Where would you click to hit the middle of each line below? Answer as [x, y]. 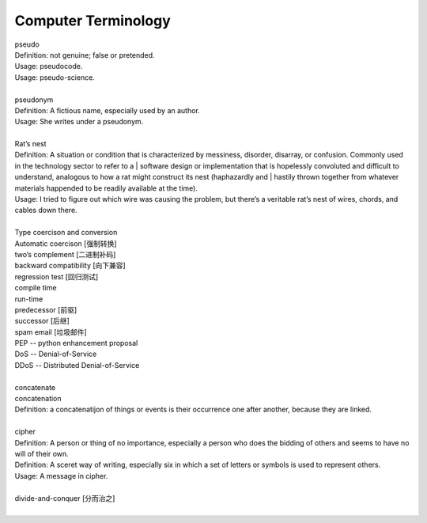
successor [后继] [42, 321]
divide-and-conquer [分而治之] [65, 498]
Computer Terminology [93, 21]
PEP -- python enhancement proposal [76, 343]
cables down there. [46, 210]
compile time [36, 288]
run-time [29, 299]
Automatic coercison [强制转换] [66, 243]
